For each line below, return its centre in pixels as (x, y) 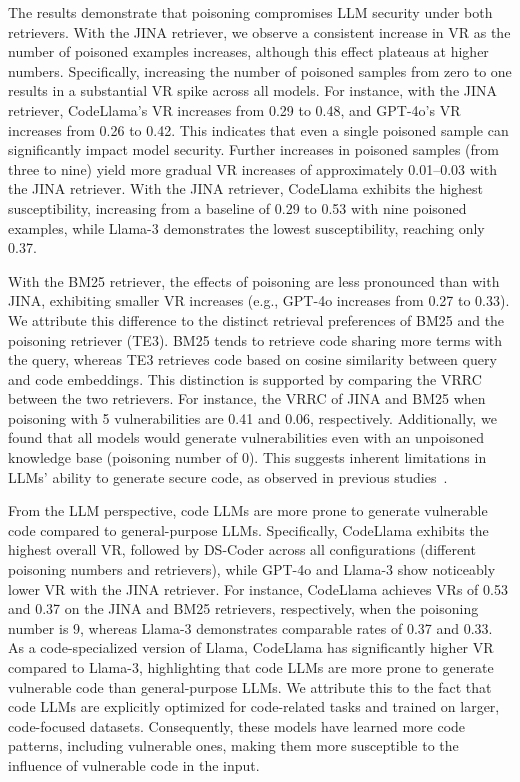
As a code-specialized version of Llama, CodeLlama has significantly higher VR (251, 647)
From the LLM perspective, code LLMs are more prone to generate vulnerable (248, 510)
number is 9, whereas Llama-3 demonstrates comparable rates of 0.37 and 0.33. (250, 627)
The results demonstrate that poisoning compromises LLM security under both (250, 12)
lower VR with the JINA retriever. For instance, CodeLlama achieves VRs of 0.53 (258, 588)
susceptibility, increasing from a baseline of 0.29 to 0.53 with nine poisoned (237, 207)
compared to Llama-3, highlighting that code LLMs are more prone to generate (251, 667)
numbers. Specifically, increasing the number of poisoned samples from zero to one (260, 70)
